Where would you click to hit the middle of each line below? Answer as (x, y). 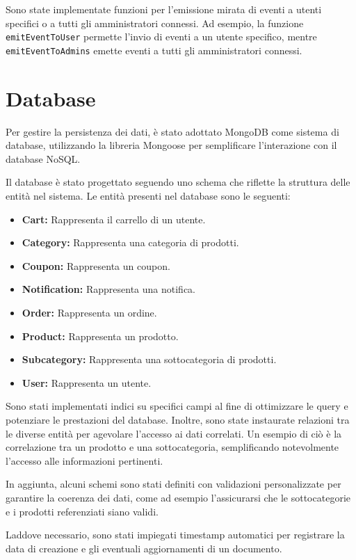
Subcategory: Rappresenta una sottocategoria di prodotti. (149, 359)
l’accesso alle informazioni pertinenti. (84, 460)
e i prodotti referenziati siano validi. (82, 511)
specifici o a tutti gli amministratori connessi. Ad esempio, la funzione (155, 23)
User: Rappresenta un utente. (87, 382)
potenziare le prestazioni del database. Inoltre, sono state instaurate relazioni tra (178, 419)
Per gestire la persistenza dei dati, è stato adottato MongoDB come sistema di (172, 131)
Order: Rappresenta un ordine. (89, 312)
